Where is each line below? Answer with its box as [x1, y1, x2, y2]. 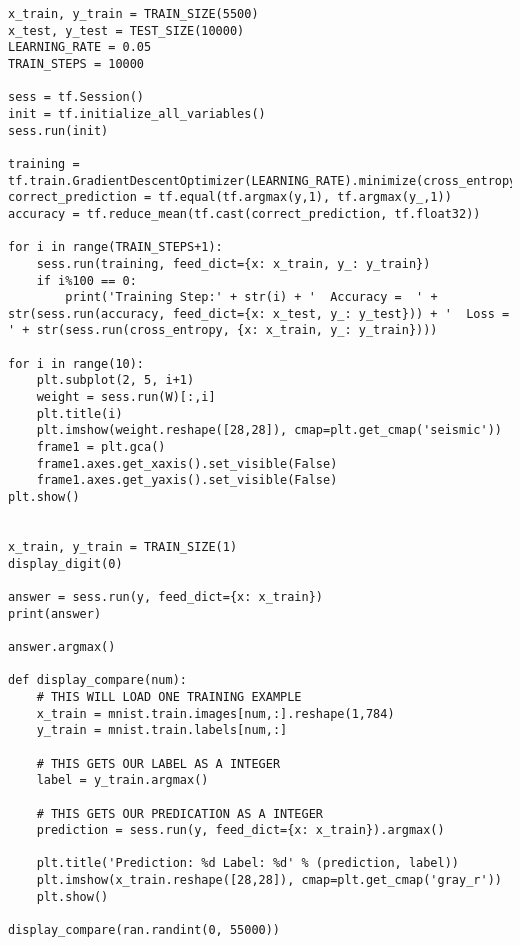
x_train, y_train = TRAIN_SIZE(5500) [8, 7, 259, 21]
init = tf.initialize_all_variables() [8, 106, 266, 121]
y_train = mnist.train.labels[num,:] [36, 723, 288, 738]
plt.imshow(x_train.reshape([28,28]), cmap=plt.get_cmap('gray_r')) [36, 873, 502, 888]
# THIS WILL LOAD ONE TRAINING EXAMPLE [36, 689, 302, 704]
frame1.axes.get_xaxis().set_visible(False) [36, 456, 338, 471]
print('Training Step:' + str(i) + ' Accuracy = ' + [65, 290, 438, 305]
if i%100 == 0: [36, 273, 137, 288]
